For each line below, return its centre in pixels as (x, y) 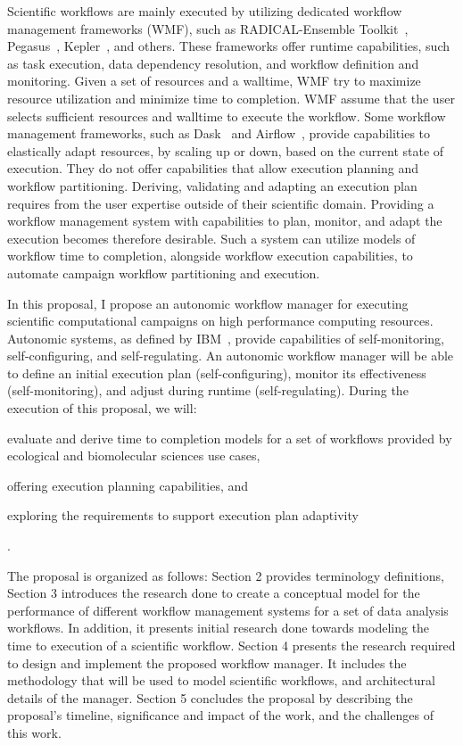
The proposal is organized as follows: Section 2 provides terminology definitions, (226, 575)
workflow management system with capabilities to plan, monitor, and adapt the (225, 221)
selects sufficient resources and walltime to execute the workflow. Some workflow (227, 116)
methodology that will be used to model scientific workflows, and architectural (221, 680)
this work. (34, 732)
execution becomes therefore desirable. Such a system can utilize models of (211, 238)
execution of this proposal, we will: (102, 408)
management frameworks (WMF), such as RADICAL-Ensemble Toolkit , (208, 28)
